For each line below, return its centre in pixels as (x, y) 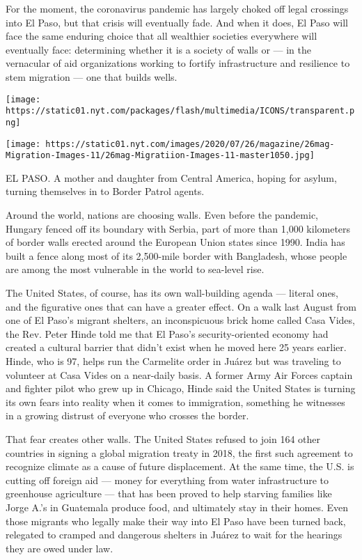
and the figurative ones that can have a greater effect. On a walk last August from (181, 306)
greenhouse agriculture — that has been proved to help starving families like (169, 493)
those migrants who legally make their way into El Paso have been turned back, (176, 521)
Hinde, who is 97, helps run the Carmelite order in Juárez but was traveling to (173, 360)
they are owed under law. (60, 548)
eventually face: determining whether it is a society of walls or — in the (158, 49)
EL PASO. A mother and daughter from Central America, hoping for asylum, (171, 177)
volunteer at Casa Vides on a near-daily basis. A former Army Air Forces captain (179, 374)
